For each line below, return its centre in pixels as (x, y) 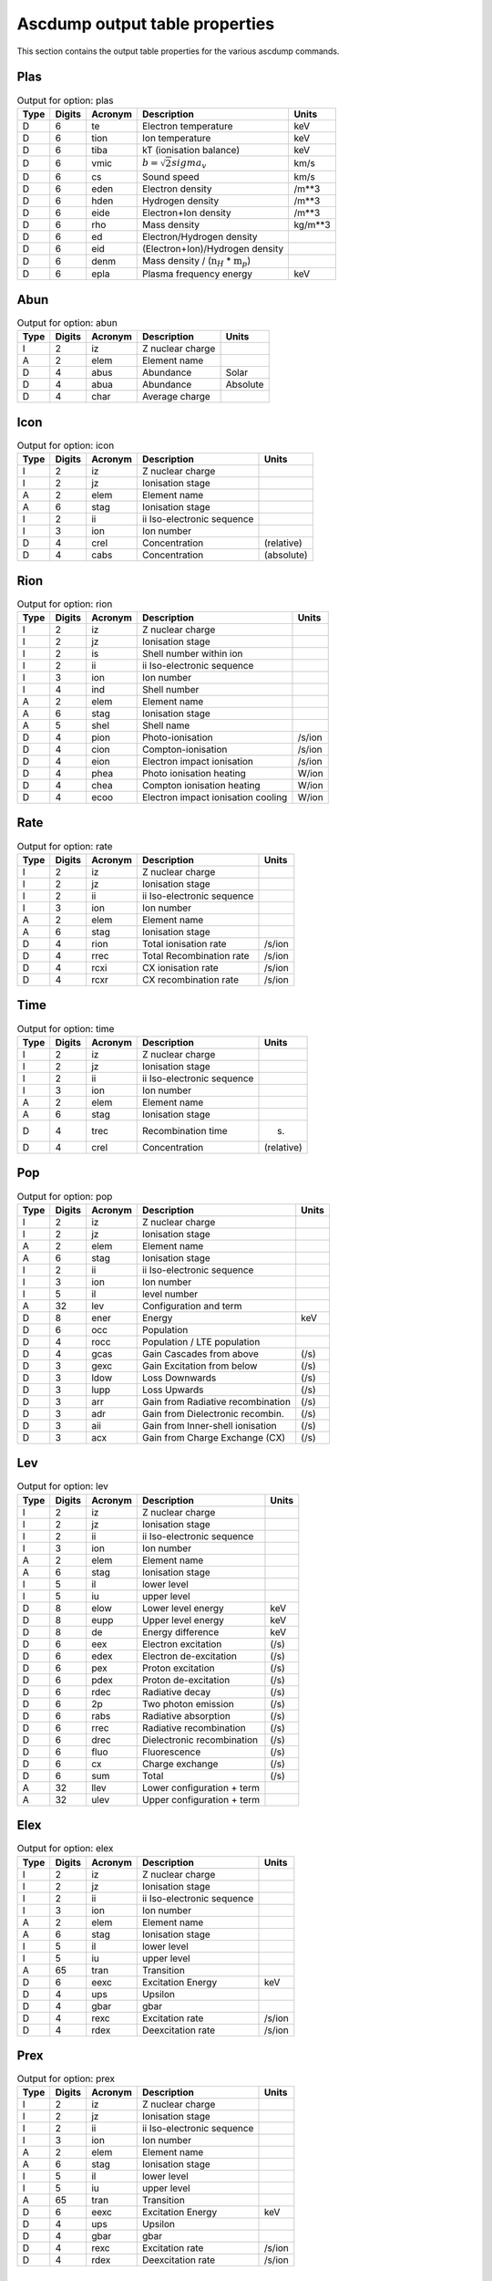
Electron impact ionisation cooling (215, 797)
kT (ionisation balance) (191, 150)
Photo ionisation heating (194, 774)
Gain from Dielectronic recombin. (213, 1413)
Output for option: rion (65, 604)
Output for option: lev (63, 1486)
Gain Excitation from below (200, 1366)
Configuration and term (192, 1306)
